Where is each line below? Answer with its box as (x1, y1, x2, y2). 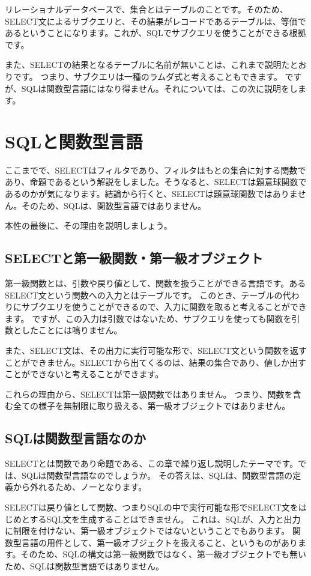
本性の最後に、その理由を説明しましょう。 (5, 219, 172, 232)
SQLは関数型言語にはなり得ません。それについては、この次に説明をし (21, 82, 298, 94)
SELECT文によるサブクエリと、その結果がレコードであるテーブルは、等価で (5, 14, 306, 27)
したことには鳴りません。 (21, 324, 122, 336)
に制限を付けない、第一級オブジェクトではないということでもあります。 (5, 524, 290, 537)
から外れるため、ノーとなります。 (13, 481, 147, 493)
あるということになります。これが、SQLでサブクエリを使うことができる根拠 (5, 26, 306, 39)
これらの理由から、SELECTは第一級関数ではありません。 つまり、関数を (5, 387, 293, 400)
